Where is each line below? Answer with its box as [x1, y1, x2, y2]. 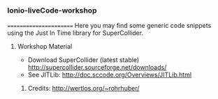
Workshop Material [17, 43, 73, 51]
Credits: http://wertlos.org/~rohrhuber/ [27, 84, 140, 93]
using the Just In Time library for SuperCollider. [7, 29, 144, 37]
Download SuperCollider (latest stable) [27, 56, 140, 64]
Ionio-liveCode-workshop [7, 6, 97, 15]
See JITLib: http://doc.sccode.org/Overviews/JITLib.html [27, 70, 192, 79]
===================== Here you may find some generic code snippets [7, 22, 212, 30]
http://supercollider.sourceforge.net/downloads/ [27, 63, 167, 72]
